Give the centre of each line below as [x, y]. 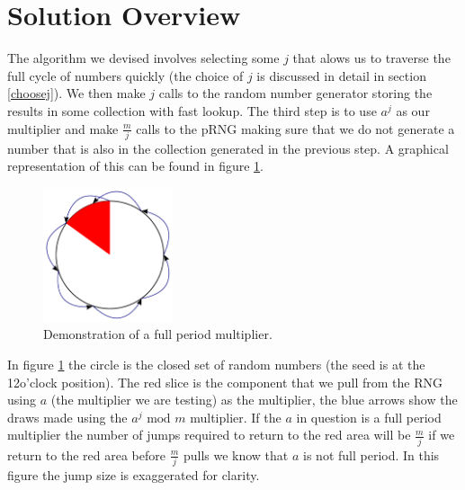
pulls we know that [236, 454]
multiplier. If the [236, 417]
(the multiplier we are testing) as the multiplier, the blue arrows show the [254, 400]
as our [413, 110]
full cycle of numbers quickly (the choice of [125, 75]
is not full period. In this [371, 454]
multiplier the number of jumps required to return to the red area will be [209, 435]
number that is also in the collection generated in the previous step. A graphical [228, 148]
